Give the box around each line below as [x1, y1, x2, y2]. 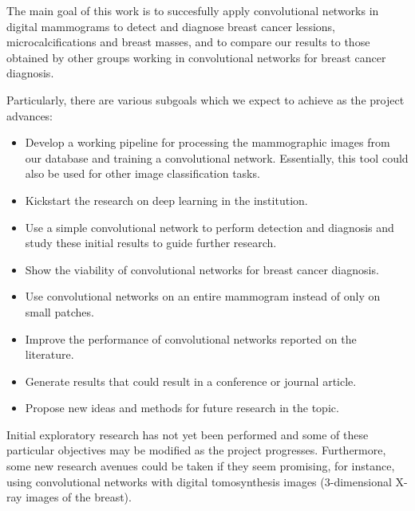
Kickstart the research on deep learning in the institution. [25, 191, 308, 208]
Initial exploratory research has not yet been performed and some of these [6, 426, 369, 442]
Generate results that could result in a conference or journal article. [25, 372, 357, 389]
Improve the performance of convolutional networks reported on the [25, 330, 357, 347]
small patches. [25, 303, 94, 320]
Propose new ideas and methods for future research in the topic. [25, 399, 339, 416]
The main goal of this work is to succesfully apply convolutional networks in [6, 2, 379, 18]
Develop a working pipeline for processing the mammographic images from [25, 134, 390, 151]
